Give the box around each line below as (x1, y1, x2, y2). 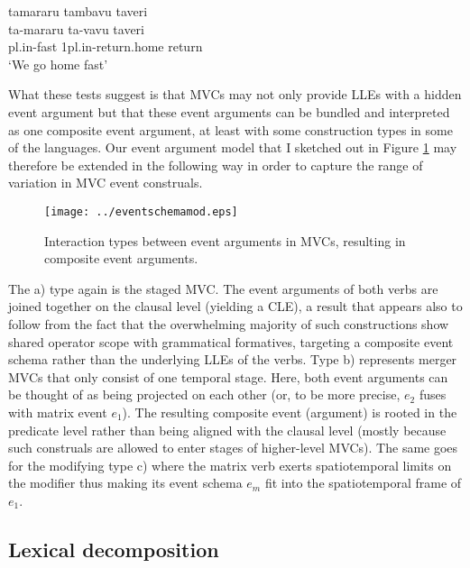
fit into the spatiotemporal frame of (264, 473, 462, 492)
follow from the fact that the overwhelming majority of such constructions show (8, 314, 449, 333)
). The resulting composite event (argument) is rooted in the (122, 402, 457, 421)
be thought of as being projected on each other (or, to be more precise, (8, 385, 401, 404)
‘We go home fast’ (8, 54, 108, 73)
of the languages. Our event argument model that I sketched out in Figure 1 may (8, 138, 457, 157)
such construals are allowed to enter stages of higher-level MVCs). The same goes (8, 438, 458, 457)
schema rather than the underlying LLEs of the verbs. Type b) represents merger (8, 350, 457, 369)
